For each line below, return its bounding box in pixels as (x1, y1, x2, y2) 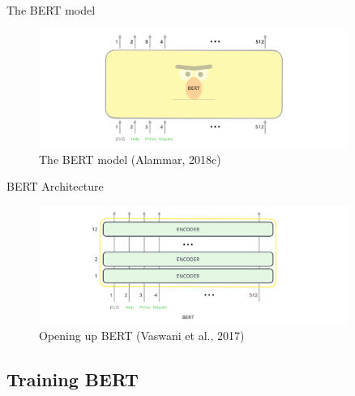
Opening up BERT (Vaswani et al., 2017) (39, 326, 245, 343)
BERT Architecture (6, 178, 104, 195)
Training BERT (6, 366, 139, 391)
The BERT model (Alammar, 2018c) (39, 150, 221, 167)
